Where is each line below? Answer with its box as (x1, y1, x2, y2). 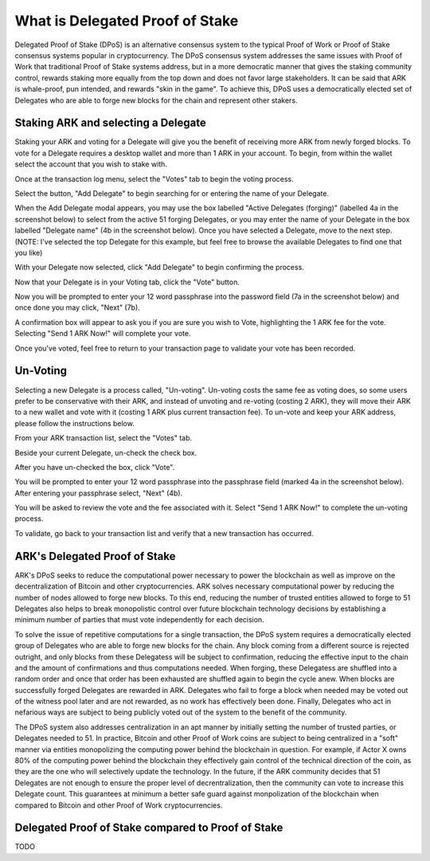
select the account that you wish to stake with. (14, 159, 167, 169)
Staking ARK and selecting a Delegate (14, 116, 206, 130)
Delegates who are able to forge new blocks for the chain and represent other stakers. (14, 96, 298, 105)
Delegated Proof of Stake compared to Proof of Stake (14, 821, 283, 835)
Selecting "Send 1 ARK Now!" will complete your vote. (14, 329, 191, 339)
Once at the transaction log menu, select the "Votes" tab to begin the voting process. (14, 174, 294, 183)
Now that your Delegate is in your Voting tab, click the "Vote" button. (14, 277, 240, 287)
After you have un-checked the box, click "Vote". (14, 462, 175, 472)
